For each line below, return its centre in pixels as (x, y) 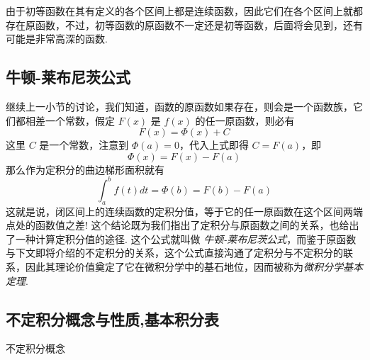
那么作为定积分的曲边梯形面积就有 (85, 169)
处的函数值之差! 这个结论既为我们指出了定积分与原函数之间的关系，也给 (182, 225)
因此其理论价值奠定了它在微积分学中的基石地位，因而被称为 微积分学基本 (194, 267)
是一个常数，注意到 (84, 145)
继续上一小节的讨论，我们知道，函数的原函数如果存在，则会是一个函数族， (179, 106)
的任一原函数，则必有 (245, 120)
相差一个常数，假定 (70, 120)
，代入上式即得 (214, 145)
